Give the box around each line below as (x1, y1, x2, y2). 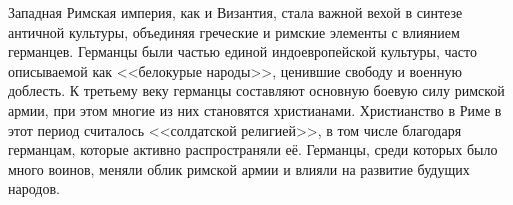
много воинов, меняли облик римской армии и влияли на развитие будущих (8, 158, 470, 179)
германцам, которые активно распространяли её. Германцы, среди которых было (8, 139, 498, 160)
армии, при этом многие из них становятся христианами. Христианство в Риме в (8, 99, 502, 120)
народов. (8, 178, 60, 199)
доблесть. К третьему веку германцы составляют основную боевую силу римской (8, 80, 505, 101)
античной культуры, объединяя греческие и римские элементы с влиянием (8, 21, 460, 42)
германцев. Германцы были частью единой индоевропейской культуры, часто (8, 41, 477, 62)
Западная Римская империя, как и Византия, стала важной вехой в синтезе (8, 2, 463, 22)
